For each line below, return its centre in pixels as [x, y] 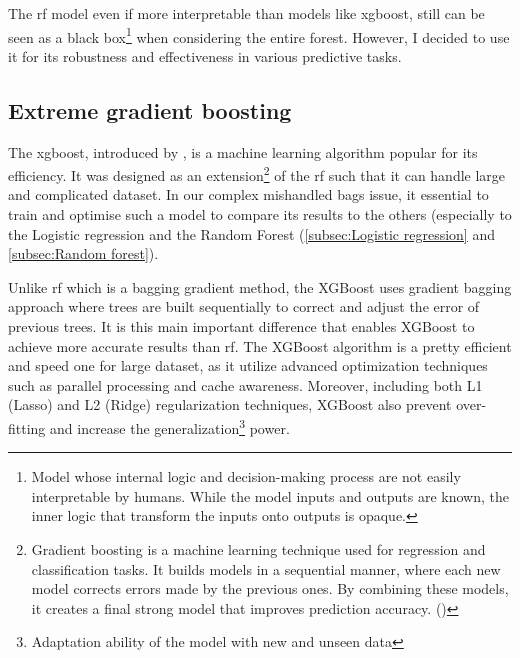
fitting [27, 427]
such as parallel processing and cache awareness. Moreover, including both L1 [245, 384]
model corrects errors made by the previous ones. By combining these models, [270, 588]
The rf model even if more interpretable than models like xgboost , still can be [246, 13]
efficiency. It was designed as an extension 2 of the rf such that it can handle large [257, 173]
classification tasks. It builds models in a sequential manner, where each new [266, 568]
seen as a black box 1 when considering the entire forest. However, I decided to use [259, 35]
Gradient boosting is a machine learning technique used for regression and [258, 549]
